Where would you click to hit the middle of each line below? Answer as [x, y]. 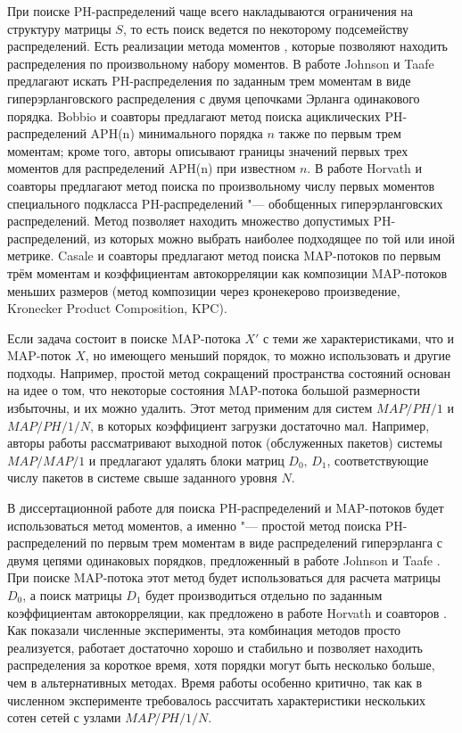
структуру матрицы [59, 28]
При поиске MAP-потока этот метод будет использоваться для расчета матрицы [224, 577]
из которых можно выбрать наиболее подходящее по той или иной [274, 238]
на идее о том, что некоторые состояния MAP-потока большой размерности [214, 390]
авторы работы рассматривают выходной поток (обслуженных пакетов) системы [225, 443]
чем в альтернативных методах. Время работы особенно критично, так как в [215, 682]
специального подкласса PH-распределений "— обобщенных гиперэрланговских [225, 203]
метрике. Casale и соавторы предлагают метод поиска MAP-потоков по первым [224, 255]
